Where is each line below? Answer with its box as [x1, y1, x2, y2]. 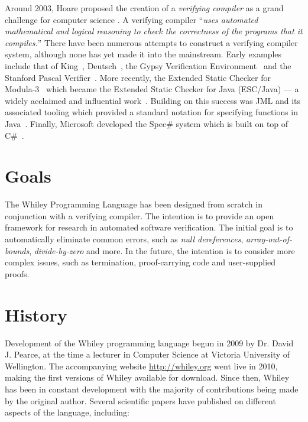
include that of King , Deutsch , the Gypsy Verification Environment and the [5, 59, 291, 72]
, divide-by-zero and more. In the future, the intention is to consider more [29, 244, 295, 257]
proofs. [5, 267, 30, 280]
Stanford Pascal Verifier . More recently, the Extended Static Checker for [5, 71, 271, 83]
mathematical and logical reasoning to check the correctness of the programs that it [5, 25, 303, 37]
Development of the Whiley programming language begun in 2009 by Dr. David [5, 336, 294, 349]
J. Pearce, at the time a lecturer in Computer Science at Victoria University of [5, 348, 290, 361]
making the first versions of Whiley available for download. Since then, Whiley [5, 371, 290, 384]
